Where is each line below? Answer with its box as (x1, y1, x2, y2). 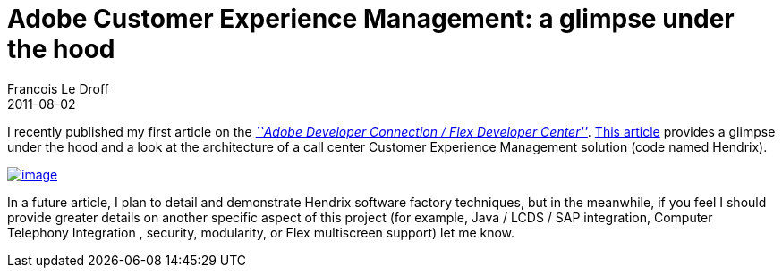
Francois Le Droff (7, 80, 109, 96)
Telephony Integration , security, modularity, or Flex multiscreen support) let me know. (7, 224, 515, 240)
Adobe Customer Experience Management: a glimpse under (7, 4, 735, 34)
